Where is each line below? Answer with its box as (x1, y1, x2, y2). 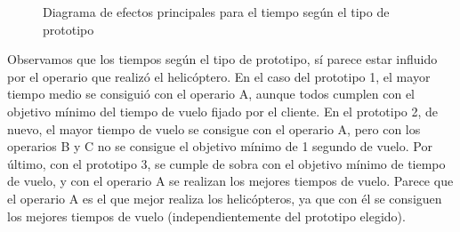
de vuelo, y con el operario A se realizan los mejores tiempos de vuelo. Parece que (7, 172, 454, 190)
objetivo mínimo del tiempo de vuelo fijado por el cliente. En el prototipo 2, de (7, 101, 439, 120)
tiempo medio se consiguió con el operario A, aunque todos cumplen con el (7, 84, 416, 103)
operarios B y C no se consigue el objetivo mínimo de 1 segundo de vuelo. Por (7, 137, 432, 156)
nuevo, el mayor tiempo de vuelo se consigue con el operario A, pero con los (7, 119, 421, 138)
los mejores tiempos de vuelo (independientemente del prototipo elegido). (7, 206, 406, 225)
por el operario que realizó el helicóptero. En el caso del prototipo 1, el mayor (7, 67, 431, 85)
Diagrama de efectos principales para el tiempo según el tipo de (43, 3, 390, 20)
